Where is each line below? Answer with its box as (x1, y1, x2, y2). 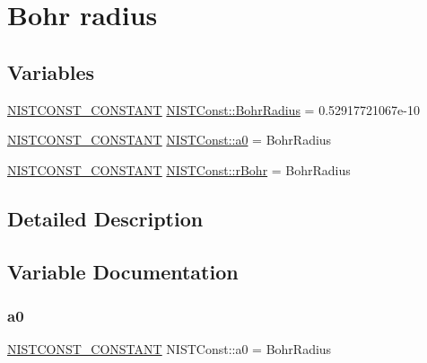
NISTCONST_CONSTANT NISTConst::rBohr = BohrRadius (7, 160, 351, 179)
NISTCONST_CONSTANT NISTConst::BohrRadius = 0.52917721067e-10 (7, 100, 420, 119)
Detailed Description (7, 204, 204, 232)
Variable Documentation (7, 257, 239, 285)
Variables (7, 58, 95, 85)
